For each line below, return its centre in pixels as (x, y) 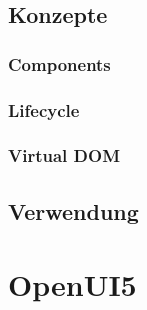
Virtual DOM (64, 155)
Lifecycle (44, 109)
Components (59, 63)
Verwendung (73, 210)
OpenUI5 (72, 284)
